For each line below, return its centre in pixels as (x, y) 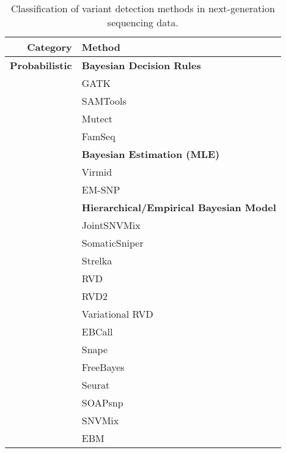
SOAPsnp (102, 402)
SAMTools (104, 101)
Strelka (97, 260)
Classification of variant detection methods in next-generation (143, 8)
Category (50, 47)
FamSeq (98, 136)
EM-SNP (101, 189)
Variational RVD (117, 314)
